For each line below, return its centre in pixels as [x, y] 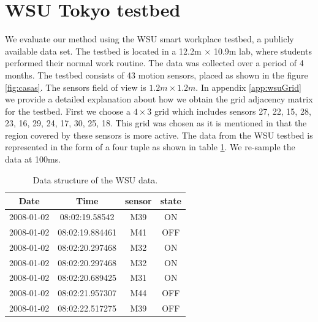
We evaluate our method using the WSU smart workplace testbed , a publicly [150, 39]
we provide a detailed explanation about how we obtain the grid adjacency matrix [159, 99]
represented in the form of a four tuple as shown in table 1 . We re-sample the [150, 147]
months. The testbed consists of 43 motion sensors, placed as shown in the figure [157, 75]
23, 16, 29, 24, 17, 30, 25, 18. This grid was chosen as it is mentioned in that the [156, 123]
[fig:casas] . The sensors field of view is [76, 87]
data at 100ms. [33, 159]
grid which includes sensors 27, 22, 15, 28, [233, 111]
